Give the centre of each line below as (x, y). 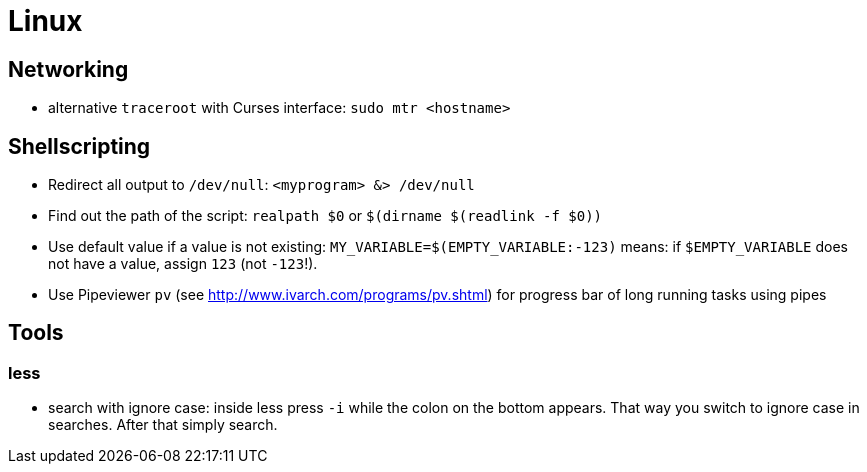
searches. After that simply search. (163, 425)
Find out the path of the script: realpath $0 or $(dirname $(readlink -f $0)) (325, 216)
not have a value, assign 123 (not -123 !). (183, 264)
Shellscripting (79, 146)
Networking (68, 69)
